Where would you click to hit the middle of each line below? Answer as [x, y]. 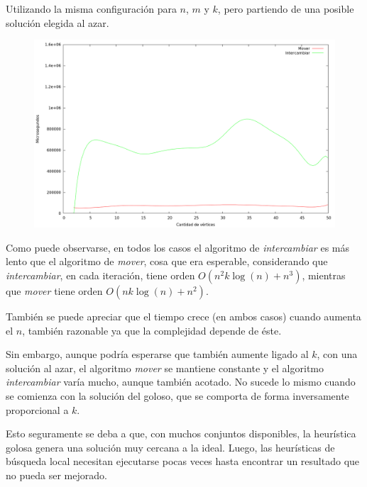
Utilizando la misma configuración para [91, 9]
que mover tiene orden [54, 290]
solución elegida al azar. [57, 22]
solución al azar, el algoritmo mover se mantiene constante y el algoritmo [165, 368]
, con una [337, 354]
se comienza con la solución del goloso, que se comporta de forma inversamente [177, 395]
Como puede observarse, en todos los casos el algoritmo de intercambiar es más [178, 247]
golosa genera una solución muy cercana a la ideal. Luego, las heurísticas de [170, 447]
